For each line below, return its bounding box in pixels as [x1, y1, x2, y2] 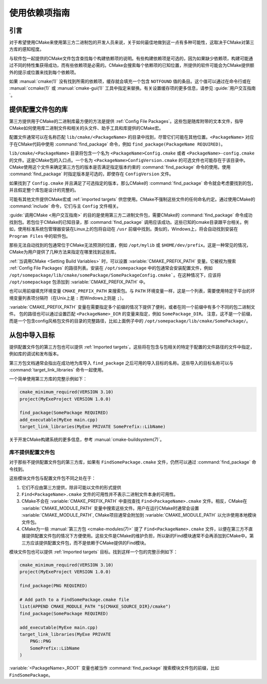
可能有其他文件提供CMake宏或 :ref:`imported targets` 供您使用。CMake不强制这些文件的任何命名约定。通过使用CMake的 [9, 196, 256, 202]
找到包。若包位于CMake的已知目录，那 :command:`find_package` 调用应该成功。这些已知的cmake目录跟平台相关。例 [9, 219, 249, 225]
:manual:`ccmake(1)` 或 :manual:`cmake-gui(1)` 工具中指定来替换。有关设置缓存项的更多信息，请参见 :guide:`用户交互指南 [9, 85, 256, 91]
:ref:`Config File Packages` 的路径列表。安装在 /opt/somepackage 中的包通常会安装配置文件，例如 [9, 265, 213, 271]
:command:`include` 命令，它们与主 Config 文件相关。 [9, 203, 121, 209]
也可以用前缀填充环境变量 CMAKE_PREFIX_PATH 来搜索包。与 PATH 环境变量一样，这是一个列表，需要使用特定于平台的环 [9, 288, 255, 294]
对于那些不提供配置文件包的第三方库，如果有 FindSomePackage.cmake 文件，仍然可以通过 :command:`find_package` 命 [9, 459, 257, 465]
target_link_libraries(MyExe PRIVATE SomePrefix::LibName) [19, 424, 166, 429]
